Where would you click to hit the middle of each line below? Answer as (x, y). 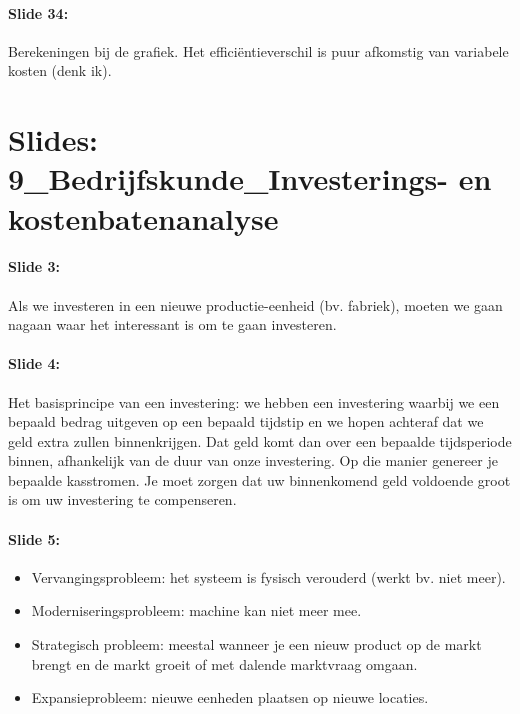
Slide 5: (34, 538)
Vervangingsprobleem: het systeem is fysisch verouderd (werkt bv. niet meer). (268, 576)
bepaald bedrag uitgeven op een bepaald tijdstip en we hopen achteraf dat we (246, 421)
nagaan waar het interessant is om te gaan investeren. (172, 324)
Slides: (53, 139)
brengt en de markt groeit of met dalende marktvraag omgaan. (224, 663)
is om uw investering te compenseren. (122, 499)
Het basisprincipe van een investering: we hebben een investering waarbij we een (254, 401)
